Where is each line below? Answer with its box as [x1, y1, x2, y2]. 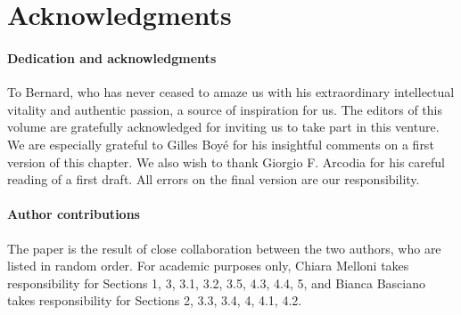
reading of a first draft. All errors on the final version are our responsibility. [7, 170, 420, 189]
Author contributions [7, 205, 140, 223]
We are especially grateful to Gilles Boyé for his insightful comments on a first [7, 134, 434, 153]
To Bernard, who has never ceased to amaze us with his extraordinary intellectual [7, 83, 455, 101]
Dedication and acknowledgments [7, 48, 217, 67]
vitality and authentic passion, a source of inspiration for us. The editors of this [7, 100, 443, 118]
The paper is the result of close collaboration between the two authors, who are [7, 238, 441, 257]
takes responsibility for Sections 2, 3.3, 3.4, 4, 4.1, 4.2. [7, 291, 302, 310]
